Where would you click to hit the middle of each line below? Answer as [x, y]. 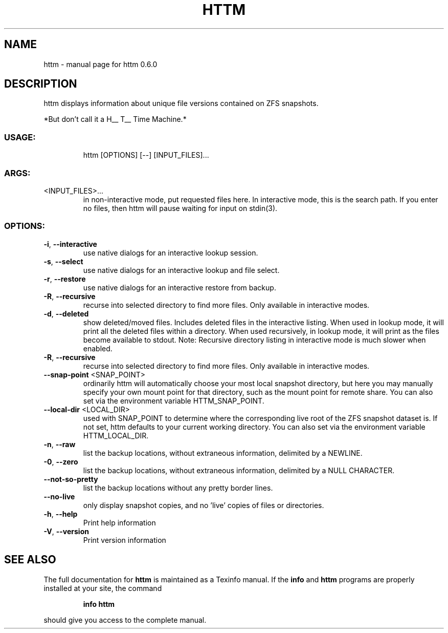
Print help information [119, 522]
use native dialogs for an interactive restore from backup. [180, 287]
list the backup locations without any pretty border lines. [178, 488]
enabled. [98, 348]
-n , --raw [60, 444]
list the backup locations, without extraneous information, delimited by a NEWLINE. [223, 453]
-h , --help [61, 514]
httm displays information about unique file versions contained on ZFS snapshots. [181, 103]
